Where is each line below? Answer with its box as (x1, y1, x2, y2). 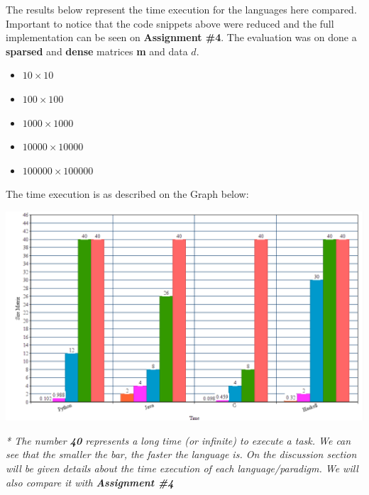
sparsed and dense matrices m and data (6, 43, 188, 58)
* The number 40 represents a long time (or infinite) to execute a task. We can (6, 433, 351, 447)
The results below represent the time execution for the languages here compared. (6, 2, 357, 16)
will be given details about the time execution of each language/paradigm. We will (6, 461, 358, 476)
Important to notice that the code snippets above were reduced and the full (6, 16, 334, 30)
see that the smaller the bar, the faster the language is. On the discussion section (6, 447, 357, 462)
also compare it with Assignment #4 (6, 474, 174, 489)
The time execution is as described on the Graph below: (6, 187, 249, 201)
